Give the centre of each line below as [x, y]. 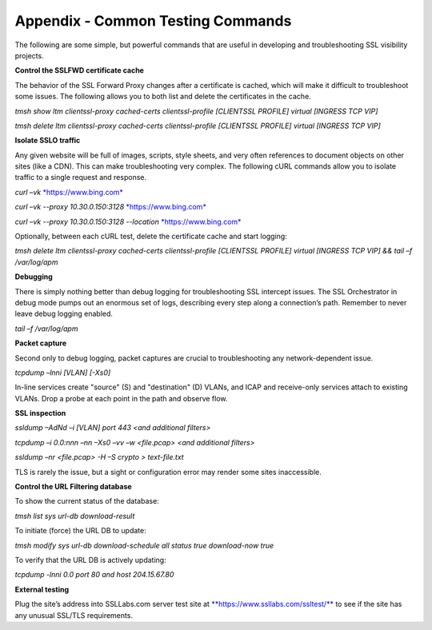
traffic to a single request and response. [81, 177]
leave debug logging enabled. [64, 314]
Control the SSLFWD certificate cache [79, 70]
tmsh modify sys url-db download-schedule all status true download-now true [144, 545]
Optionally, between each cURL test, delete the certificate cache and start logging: [151, 237]
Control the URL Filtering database [73, 487]
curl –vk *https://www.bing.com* [69, 192]
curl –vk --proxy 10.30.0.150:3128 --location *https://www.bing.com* [128, 221]
